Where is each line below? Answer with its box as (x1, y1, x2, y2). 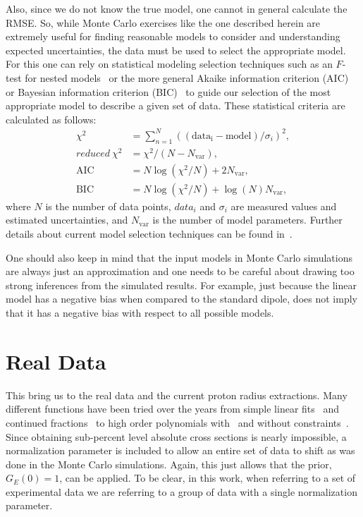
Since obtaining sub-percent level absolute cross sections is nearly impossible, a (6, 429, 347, 444)
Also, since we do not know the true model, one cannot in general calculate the (6, 1, 347, 16)
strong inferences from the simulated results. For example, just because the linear (6, 277, 357, 292)
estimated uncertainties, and (6, 212, 128, 227)
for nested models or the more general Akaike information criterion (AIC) (25, 70, 349, 85)
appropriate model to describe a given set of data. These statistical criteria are (6, 98, 345, 113)
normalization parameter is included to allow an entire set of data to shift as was (6, 443, 355, 458)
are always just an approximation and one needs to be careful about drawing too (6, 264, 355, 279)
